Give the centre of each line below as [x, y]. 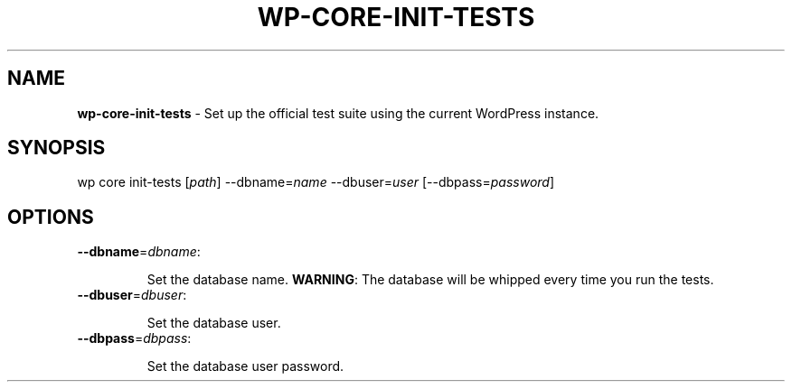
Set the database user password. [245, 366]
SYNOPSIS [57, 148]
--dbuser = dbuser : [132, 295]
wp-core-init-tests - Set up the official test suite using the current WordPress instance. [338, 113]
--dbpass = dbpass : [134, 338]
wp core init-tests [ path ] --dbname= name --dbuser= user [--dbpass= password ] [316, 182]
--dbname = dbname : [139, 252]
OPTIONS [51, 217]
